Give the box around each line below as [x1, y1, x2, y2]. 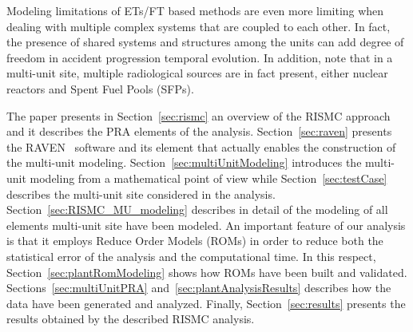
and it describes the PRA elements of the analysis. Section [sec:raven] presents [6, 123, 392, 140]
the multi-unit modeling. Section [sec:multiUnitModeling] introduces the [6, 154, 362, 171]
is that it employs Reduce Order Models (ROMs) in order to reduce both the [6, 232, 383, 249]
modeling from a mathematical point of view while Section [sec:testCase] [30, 169, 387, 186]
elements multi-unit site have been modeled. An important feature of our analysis [6, 216, 406, 233]
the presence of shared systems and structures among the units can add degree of [6, 34, 404, 50]
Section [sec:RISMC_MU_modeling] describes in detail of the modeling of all [6, 201, 388, 218]
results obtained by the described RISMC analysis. [6, 310, 255, 327]
